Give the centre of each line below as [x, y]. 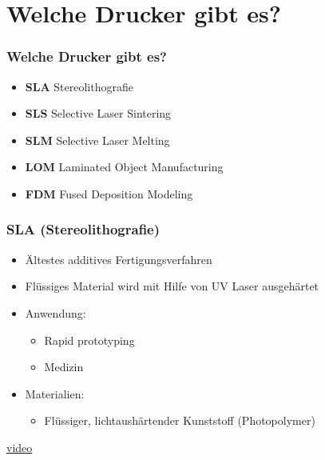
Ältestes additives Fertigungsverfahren [119, 259]
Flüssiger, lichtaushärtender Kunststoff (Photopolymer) [180, 420]
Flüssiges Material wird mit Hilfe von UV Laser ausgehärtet [172, 286]
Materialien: [55, 393]
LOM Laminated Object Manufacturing [124, 167]
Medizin [64, 367]
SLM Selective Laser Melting [97, 140]
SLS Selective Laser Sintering [98, 113]
